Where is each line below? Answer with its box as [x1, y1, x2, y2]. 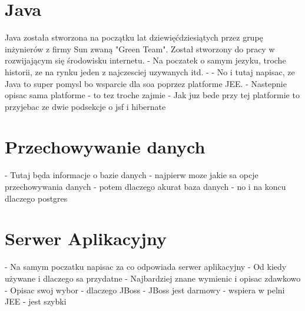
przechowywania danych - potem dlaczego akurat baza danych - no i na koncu [5, 180, 286, 192]
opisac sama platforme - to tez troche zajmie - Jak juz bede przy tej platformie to [5, 89, 300, 101]
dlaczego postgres [5, 192, 68, 204]
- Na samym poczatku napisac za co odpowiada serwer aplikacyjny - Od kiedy [5, 260, 287, 273]
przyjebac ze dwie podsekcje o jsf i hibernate [5, 100, 166, 112]
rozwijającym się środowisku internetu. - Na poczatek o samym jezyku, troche [5, 54, 286, 66]
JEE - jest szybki [5, 295, 67, 307]
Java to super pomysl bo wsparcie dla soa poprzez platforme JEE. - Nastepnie [5, 77, 287, 89]
